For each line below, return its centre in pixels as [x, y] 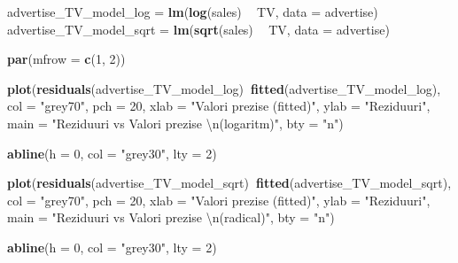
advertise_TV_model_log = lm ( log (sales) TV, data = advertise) [193, 12]
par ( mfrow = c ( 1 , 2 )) [66, 59]
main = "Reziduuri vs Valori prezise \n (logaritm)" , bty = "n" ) [175, 123]
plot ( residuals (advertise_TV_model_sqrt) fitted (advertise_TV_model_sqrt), [229, 183]
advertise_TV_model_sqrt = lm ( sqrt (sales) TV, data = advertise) [198, 29]
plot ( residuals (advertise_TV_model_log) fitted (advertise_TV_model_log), [224, 88]
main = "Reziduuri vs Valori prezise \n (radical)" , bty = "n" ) [171, 217]
